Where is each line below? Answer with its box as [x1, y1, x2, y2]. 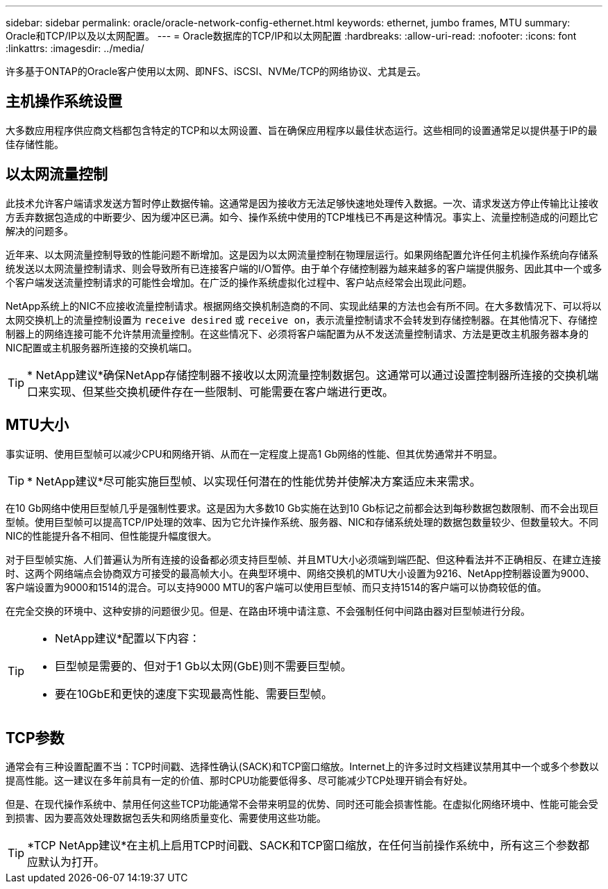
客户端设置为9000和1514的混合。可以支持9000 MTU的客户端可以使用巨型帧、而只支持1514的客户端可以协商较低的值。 [6, 581, 547, 593]
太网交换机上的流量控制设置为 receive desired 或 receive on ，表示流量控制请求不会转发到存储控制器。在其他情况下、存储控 [6, 313, 598, 326]
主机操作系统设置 [6, 92, 122, 110]
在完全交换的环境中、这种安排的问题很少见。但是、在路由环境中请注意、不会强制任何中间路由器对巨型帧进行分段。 [6, 604, 530, 617]
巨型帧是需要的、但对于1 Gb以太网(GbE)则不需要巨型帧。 [55, 658, 352, 673]
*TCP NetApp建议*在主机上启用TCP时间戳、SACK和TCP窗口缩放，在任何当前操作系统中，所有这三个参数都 [27, 838, 590, 853]
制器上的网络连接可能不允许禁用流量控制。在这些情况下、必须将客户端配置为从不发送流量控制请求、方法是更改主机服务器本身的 [6, 327, 589, 340]
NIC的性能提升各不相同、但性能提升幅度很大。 [6, 529, 217, 542]
